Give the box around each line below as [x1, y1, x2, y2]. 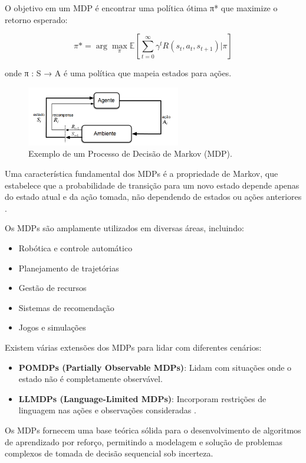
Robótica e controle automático [18, 241, 133, 254]
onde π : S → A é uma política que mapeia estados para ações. [5, 67, 232, 79]
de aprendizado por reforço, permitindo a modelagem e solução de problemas [5, 435, 282, 448]
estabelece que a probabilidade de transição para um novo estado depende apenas [5, 179, 300, 191]
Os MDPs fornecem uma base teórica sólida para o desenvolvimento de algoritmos [5, 423, 301, 436]
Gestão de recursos [18, 281, 87, 294]
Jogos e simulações [18, 321, 86, 334]
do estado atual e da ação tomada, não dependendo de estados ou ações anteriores [5, 190, 302, 203]
